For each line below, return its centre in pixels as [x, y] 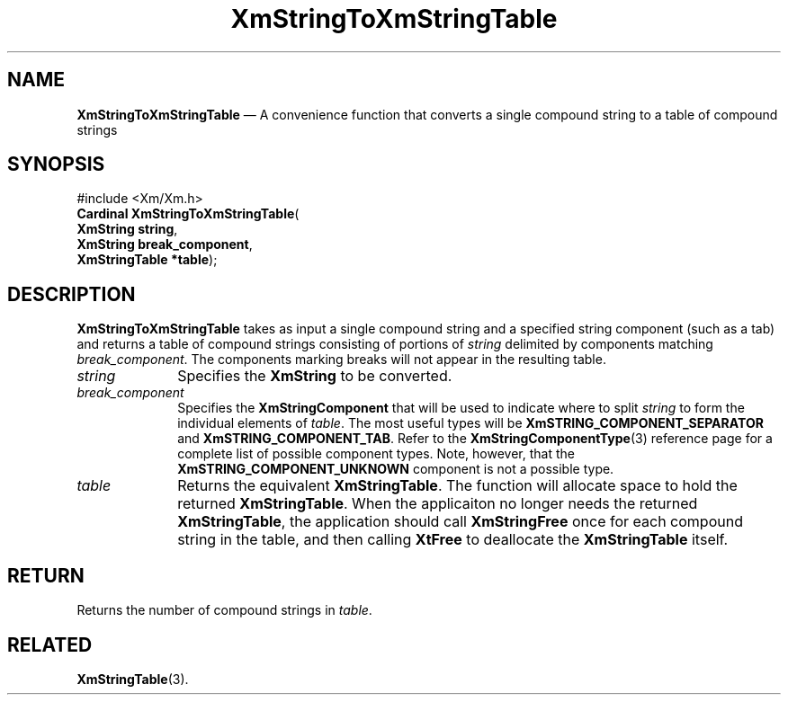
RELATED [50, 644]
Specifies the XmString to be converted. [315, 376]
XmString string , [127, 229]
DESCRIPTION [72, 294]
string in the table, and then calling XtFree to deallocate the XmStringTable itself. [453, 540]
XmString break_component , [165, 244]
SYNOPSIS [56, 164]
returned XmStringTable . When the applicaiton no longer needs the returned [438, 504]
